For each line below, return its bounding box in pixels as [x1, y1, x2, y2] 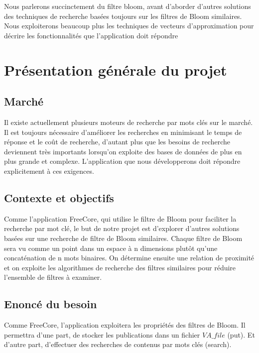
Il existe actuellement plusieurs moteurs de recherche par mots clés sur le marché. [4, 117, 253, 127]
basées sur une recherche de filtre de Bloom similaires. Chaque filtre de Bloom [4, 233, 243, 243]
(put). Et [227, 329, 255, 340]
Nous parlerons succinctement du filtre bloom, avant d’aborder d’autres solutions [4, 1, 251, 11]
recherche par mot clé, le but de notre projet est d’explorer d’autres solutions [4, 223, 240, 234]
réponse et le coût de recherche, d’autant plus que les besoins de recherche [4, 136, 230, 147]
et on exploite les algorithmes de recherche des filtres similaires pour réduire [4, 262, 236, 272]
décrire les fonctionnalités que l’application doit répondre [4, 30, 178, 40]
